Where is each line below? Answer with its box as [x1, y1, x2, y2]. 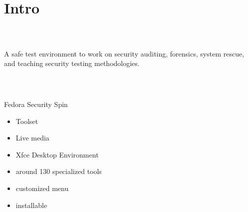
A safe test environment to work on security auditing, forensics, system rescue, [4, 48, 245, 58]
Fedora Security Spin [4, 99, 68, 109]
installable [15, 199, 47, 210]
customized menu [15, 182, 69, 193]
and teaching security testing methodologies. [4, 58, 140, 68]
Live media [15, 132, 49, 143]
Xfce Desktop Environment [15, 149, 99, 159]
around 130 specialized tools [15, 166, 102, 176]
